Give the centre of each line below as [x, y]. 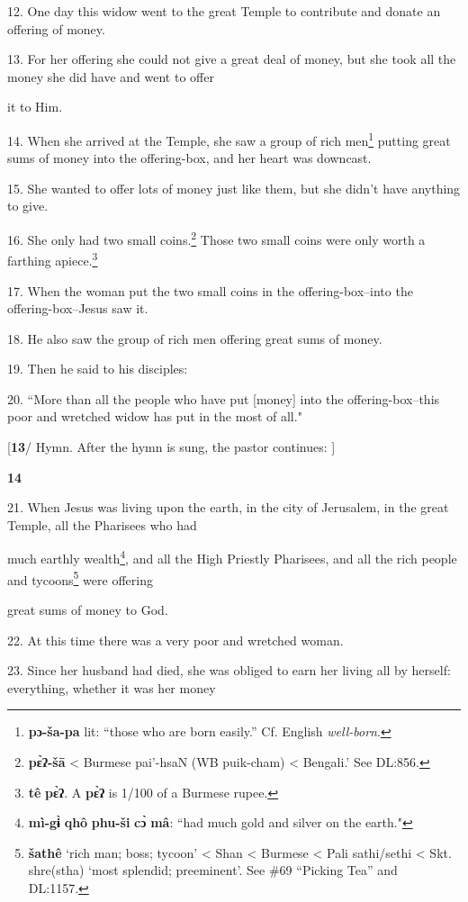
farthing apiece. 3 [53, 259]
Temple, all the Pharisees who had [102, 524]
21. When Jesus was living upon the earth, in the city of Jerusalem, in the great [228, 507]
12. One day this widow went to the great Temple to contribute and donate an [224, 11]
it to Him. [35, 107]
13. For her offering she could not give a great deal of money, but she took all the [232, 59]
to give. [28, 206]
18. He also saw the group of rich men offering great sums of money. [195, 338]
